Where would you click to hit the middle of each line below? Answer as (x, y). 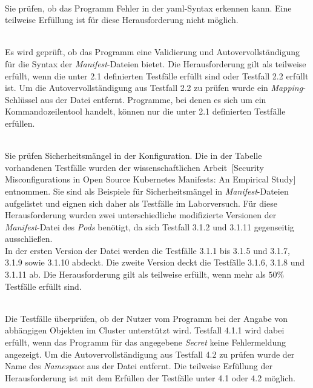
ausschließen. (29, 239)
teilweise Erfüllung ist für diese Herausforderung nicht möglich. (122, 20)
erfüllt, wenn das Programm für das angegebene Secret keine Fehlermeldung (146, 342)
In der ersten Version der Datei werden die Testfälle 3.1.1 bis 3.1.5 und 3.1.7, (147, 250)
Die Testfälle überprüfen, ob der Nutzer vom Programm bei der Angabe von (147, 318)
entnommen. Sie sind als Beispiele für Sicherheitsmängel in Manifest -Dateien (147, 191)
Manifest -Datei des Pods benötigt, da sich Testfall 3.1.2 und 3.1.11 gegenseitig (150, 226)
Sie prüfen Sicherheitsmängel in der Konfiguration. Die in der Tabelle (133, 156)
